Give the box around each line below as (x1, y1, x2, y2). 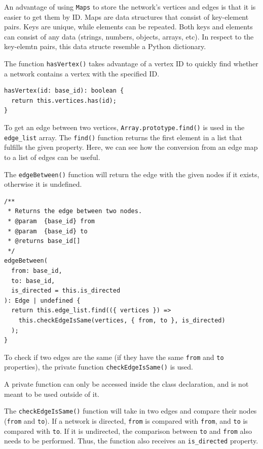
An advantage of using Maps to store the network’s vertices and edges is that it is (4, 2, 256, 12)
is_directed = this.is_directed (11, 287, 121, 295)
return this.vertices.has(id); (11, 97, 117, 104)
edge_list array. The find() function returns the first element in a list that (4, 132, 242, 142)
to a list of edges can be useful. (4, 151, 100, 162)
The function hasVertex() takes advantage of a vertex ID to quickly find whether (4, 58, 258, 69)
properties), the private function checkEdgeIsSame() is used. (4, 361, 193, 372)
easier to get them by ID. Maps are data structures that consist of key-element (4, 11, 249, 22)
